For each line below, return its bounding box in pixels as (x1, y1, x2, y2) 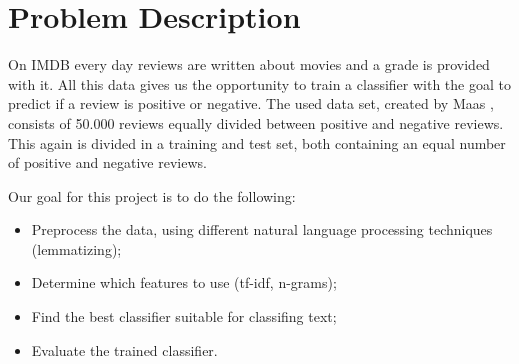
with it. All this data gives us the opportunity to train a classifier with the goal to (8, 73, 511, 94)
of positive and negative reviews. (8, 152, 207, 173)
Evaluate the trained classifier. (31, 339, 218, 360)
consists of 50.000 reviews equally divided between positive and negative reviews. (8, 112, 504, 133)
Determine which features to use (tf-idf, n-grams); (31, 272, 337, 293)
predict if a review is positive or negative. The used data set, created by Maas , (8, 93, 494, 114)
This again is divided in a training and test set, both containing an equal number (8, 132, 506, 153)
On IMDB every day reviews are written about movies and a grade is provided (8, 54, 490, 75)
